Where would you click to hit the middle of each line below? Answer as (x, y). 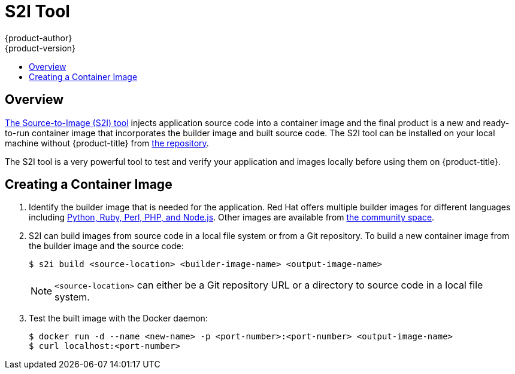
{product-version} (40, 48)
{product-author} (39, 38)
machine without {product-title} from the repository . (107, 143)
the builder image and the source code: (106, 246)
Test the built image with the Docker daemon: (118, 318)
